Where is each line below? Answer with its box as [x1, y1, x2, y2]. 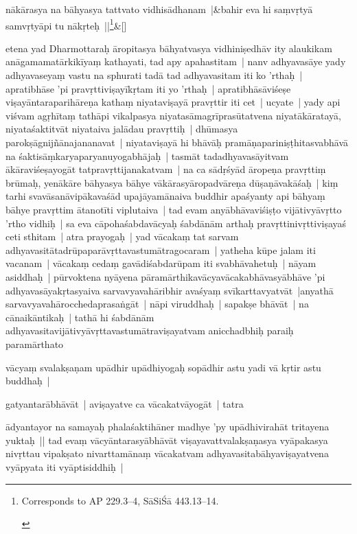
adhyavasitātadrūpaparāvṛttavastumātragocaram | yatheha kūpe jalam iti [5, 242, 316, 257]
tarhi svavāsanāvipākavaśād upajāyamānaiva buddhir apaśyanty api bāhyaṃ [5, 189, 325, 203]
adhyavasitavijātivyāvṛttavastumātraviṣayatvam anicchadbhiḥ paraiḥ [5, 323, 294, 338]
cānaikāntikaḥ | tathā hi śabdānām [5, 310, 154, 324]
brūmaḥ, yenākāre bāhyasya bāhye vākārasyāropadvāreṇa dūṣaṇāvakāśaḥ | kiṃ [5, 175, 338, 189]
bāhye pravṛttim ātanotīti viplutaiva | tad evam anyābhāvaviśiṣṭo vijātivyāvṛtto [5, 202, 342, 216]
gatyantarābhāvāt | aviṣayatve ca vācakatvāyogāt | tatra [5, 396, 244, 410]
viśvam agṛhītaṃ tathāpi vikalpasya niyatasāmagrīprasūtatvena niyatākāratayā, [5, 108, 341, 122]
